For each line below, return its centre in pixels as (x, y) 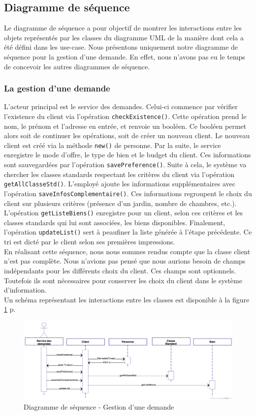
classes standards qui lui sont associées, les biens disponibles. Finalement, (115, 222)
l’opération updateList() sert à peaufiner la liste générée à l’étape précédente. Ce (128, 232)
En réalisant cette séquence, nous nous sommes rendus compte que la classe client (127, 251)
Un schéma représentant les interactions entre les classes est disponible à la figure (127, 299)
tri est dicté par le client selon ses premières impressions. (90, 242)
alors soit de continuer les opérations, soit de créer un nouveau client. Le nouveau (127, 135)
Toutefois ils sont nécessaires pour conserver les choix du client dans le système (123, 280)
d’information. (25, 290)
